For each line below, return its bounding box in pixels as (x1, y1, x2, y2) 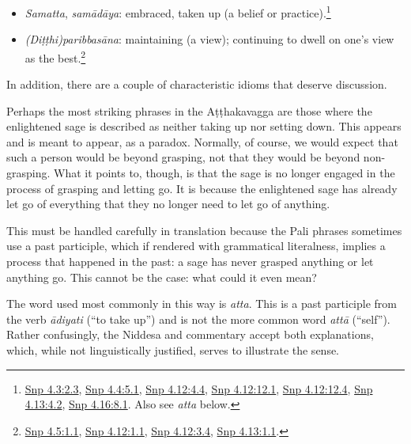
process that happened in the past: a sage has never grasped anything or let (6, 253, 374, 270)
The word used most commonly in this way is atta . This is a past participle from (6, 295, 398, 312)
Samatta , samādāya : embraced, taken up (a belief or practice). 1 (25, 2, 331, 21)
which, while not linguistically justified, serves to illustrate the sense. (6, 342, 340, 358)
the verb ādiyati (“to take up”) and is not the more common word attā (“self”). (6, 310, 390, 327)
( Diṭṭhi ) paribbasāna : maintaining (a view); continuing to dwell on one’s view (25, 31, 394, 47)
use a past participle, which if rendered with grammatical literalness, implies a (6, 237, 386, 254)
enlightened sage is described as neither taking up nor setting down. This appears (6, 118, 402, 135)
